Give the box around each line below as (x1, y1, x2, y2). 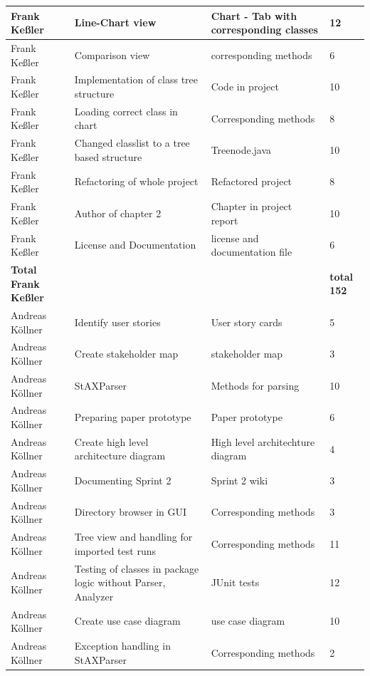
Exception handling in (74, 638, 171, 652)
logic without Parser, (74, 575, 166, 590)
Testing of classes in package (74, 561, 199, 576)
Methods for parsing (211, 378, 300, 392)
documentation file (211, 244, 292, 259)
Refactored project (211, 174, 292, 189)
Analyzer (74, 588, 114, 603)
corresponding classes (211, 22, 318, 37)
